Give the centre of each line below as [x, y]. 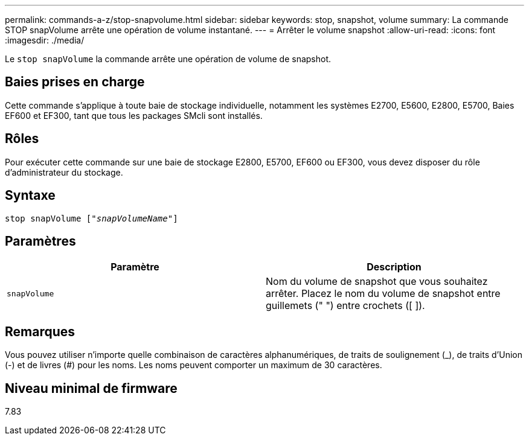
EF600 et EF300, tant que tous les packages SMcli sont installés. [134, 115]
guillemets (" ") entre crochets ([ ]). [345, 306]
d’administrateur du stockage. [64, 172]
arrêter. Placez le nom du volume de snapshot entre [383, 294]
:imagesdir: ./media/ [45, 40]
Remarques [40, 331]
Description [394, 267]
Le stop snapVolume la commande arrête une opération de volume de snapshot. [168, 59]
